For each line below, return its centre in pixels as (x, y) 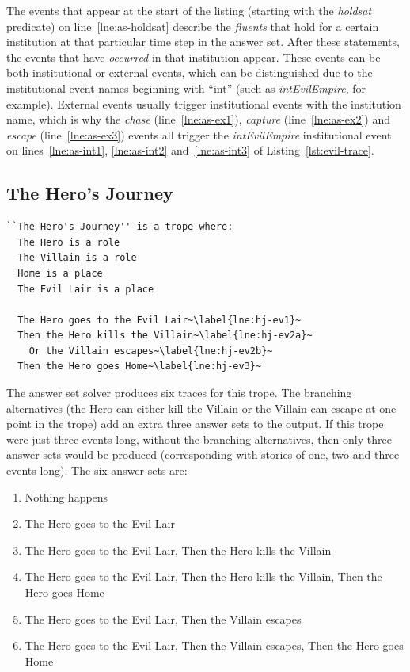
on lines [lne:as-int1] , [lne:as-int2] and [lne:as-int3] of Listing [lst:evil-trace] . (190, 150)
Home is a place (60, 273)
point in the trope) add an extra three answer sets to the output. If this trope (195, 424)
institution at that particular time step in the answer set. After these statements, (203, 42)
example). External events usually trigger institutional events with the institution (204, 103)
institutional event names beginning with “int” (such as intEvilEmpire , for (186, 88)
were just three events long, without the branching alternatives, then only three (199, 439)
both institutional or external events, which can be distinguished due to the (190, 73)
